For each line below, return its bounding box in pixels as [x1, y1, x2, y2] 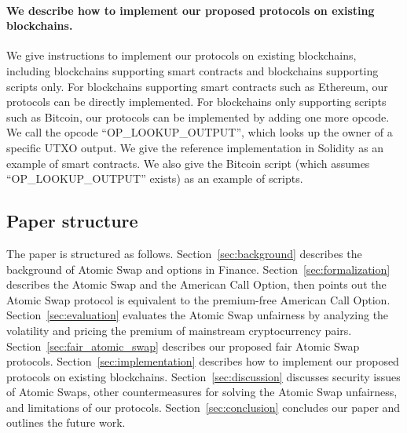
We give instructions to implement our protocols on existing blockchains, [6, 47, 357, 64]
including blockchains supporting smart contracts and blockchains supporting [6, 62, 379, 78]
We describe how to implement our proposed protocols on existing [6, 2, 375, 18]
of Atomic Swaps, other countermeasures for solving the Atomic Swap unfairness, [6, 384, 398, 400]
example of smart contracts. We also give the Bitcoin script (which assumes [6, 155, 370, 171]
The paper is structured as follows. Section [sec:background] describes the [6, 245, 362, 261]
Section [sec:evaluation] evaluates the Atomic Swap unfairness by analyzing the [6, 307, 389, 323]
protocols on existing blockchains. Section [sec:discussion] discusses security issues [6, 368, 401, 384]
